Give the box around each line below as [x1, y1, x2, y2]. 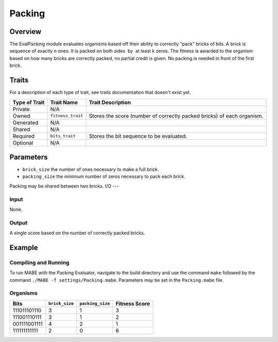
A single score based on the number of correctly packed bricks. [9, 230, 145, 236]
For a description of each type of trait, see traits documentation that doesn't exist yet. [9, 89, 192, 96]
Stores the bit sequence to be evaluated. [89, 132, 187, 140]
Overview [9, 27, 42, 36]
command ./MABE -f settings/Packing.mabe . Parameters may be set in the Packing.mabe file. [9, 277, 224, 283]
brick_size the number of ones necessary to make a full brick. [22, 166, 159, 173]
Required [12, 132, 35, 140]
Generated [12, 119, 39, 126]
